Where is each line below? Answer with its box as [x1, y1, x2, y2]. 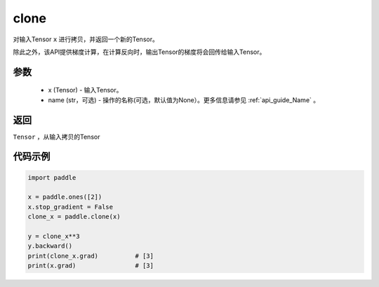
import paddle [27, 174, 77, 181]
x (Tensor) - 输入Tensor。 [48, 86, 123, 94]
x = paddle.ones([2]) [27, 193, 102, 201]
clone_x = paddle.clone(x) [27, 213, 121, 220]
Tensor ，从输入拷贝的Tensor [13, 132, 100, 141]
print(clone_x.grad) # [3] [27, 252, 154, 260]
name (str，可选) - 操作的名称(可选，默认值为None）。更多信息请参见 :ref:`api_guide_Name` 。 [48, 95, 319, 104]
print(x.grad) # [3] [27, 262, 154, 269]
